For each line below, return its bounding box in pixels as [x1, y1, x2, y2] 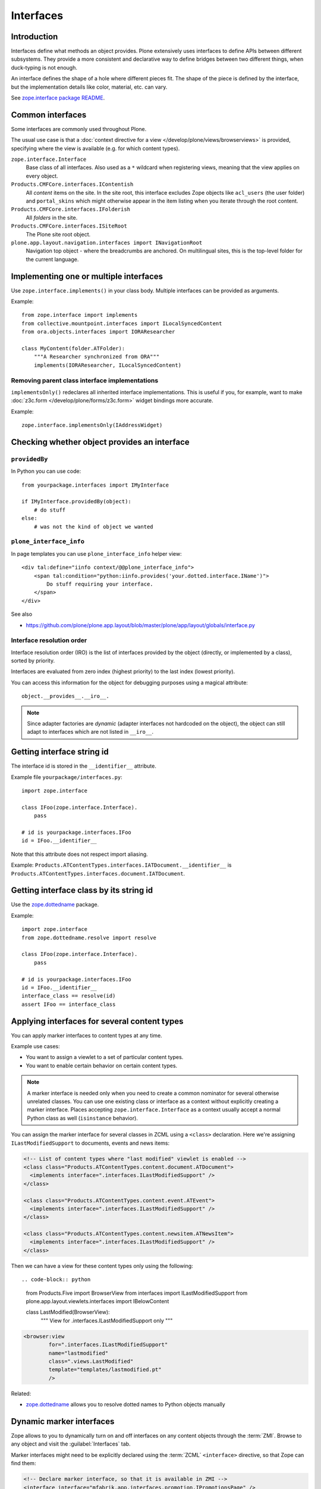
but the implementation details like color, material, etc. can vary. [11, 83, 168, 91]
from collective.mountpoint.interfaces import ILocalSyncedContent [21, 320, 222, 327]
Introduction [11, 32, 58, 42]
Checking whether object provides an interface [11, 437, 190, 447]
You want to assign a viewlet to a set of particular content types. [26, 1054, 184, 1061]
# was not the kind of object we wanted [33, 523, 154, 530]
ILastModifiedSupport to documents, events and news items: [11, 1139, 170, 1147]
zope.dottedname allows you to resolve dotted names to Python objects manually [26, 1401, 225, 1408]
